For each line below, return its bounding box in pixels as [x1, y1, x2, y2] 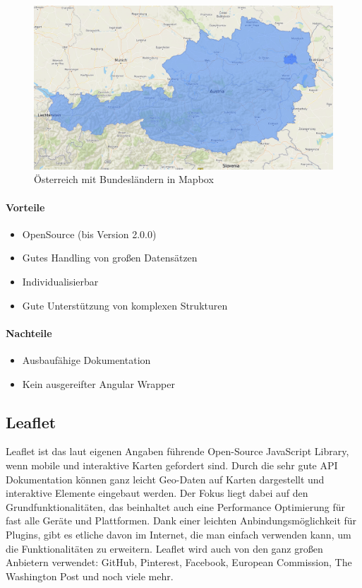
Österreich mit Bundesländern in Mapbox [34, 172, 214, 187]
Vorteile [6, 199, 45, 214]
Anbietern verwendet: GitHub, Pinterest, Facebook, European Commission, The [6, 555, 352, 570]
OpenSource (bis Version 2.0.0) [22, 226, 157, 241]
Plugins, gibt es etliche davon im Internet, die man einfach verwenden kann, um [6, 527, 351, 541]
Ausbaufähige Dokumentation [22, 353, 151, 367]
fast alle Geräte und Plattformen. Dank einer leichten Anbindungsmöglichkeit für [6, 513, 357, 528]
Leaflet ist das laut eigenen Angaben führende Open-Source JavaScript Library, [6, 444, 349, 459]
